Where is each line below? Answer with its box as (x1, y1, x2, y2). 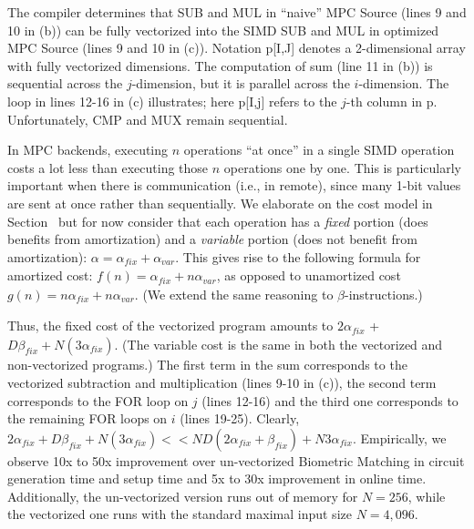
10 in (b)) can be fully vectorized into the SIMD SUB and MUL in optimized (7, 20, 439, 39)
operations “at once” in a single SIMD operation (183, 140, 455, 159)
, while (407, 486, 446, 505)
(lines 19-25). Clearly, (180, 409, 300, 428)
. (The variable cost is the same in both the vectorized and (114, 334, 443, 353)
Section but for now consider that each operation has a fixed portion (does (7, 211, 428, 230)
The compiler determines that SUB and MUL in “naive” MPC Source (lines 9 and (7, 3, 467, 21)
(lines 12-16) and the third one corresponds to (201, 391, 459, 410)
